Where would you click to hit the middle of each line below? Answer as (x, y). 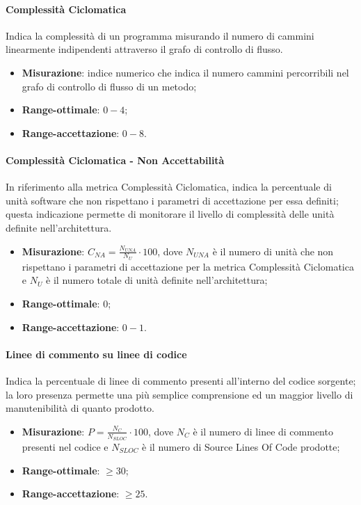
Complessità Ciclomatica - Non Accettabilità (115, 160)
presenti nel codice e (65, 446)
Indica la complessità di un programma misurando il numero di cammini (160, 35)
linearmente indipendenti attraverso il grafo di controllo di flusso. (144, 49)
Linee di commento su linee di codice (96, 354)
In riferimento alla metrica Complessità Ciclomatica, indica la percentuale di (169, 187)
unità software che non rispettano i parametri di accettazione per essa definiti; (172, 200)
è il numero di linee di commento (263, 431)
